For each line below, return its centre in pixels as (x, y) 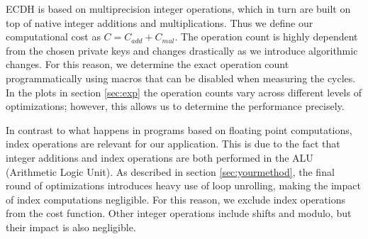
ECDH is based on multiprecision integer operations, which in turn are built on (178, 9)
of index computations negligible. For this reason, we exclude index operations (175, 199)
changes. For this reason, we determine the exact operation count (147, 64)
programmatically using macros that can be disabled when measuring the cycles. (181, 78)
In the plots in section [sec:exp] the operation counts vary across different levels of (184, 92)
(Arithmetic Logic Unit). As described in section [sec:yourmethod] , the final (170, 171)
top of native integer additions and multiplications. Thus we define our (160, 22)
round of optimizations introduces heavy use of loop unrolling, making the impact (183, 185)
